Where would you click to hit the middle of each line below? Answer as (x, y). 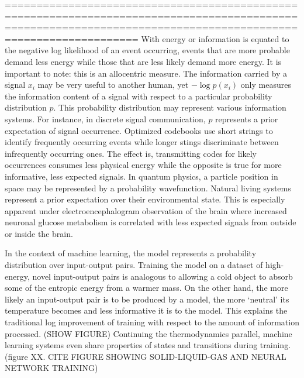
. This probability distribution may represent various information (170, 107)
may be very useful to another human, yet (113, 85)
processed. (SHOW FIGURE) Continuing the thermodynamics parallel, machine (148, 333)
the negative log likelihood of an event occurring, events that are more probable (147, 50)
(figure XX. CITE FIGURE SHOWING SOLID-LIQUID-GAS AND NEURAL (146, 356)
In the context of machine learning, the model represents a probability (131, 253)
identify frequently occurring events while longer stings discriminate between (142, 142)
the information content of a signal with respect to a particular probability (139, 96)
